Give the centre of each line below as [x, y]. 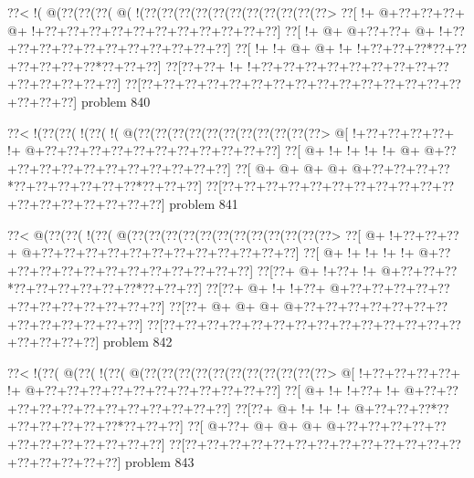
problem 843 [160, 461]
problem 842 [137, 342]
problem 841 [204, 203]
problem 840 [116, 101]
